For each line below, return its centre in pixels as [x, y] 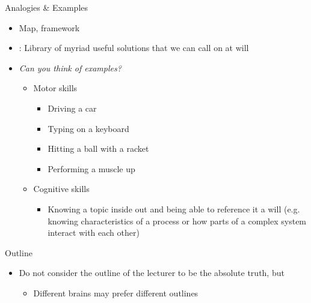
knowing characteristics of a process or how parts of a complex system [177, 220]
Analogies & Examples [47, 7]
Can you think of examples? [70, 67]
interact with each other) [94, 232]
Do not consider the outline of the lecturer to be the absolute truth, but [152, 273]
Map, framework [49, 27]
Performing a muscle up [91, 168]
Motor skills [55, 88]
